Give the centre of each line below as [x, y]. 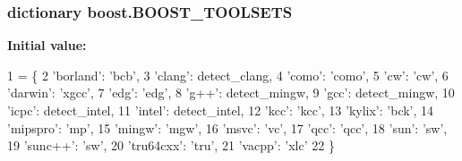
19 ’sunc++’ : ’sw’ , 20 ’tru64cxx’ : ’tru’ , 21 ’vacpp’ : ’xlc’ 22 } [171, 145]
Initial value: [47, 45]
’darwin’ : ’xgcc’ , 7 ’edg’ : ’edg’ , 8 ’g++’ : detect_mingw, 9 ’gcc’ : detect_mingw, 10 [231, 93]
